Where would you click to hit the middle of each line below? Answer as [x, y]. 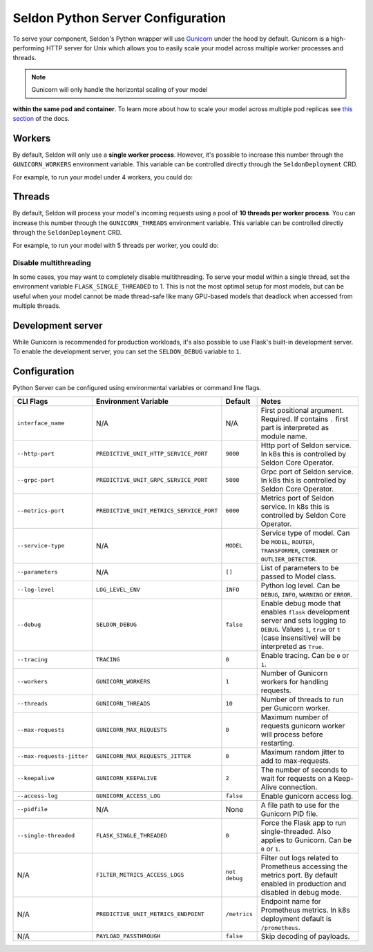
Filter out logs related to [299, 857]
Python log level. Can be [300, 585]
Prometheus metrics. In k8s [305, 910]
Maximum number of [295, 717]
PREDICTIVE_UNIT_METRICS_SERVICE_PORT [157, 511]
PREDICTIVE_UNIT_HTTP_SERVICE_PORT [152, 454]
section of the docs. [41, 118]
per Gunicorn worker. [295, 708]
